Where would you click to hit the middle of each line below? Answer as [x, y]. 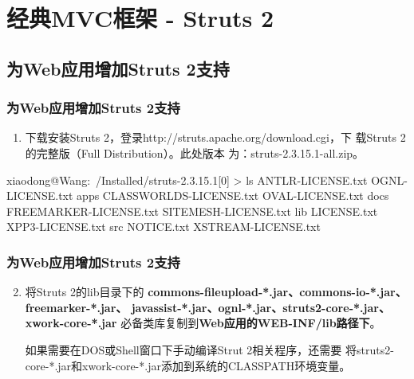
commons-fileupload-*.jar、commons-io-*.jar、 [277, 292]
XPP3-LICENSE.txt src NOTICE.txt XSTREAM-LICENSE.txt [164, 227]
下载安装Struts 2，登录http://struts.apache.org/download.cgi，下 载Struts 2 [215, 137]
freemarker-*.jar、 [76, 307]
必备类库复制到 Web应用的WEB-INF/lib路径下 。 [251, 323]
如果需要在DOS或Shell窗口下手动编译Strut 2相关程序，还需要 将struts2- [209, 349]
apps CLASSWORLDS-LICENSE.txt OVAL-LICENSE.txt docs [233, 195]
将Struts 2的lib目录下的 [85, 292]
